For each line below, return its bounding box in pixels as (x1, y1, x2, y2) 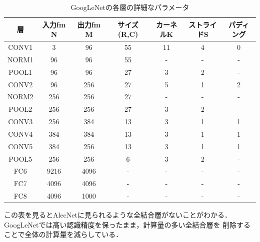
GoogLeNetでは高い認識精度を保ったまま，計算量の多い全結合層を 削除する (4, 219, 251, 230)
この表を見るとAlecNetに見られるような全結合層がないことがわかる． (4, 210, 231, 220)
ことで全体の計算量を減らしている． (4, 229, 123, 240)
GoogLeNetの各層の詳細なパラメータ (70, 2, 189, 12)
